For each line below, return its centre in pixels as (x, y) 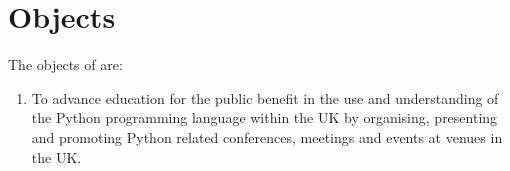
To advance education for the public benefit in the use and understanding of (265, 97)
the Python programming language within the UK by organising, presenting (264, 117)
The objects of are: (65, 64)
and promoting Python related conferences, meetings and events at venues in (267, 136)
